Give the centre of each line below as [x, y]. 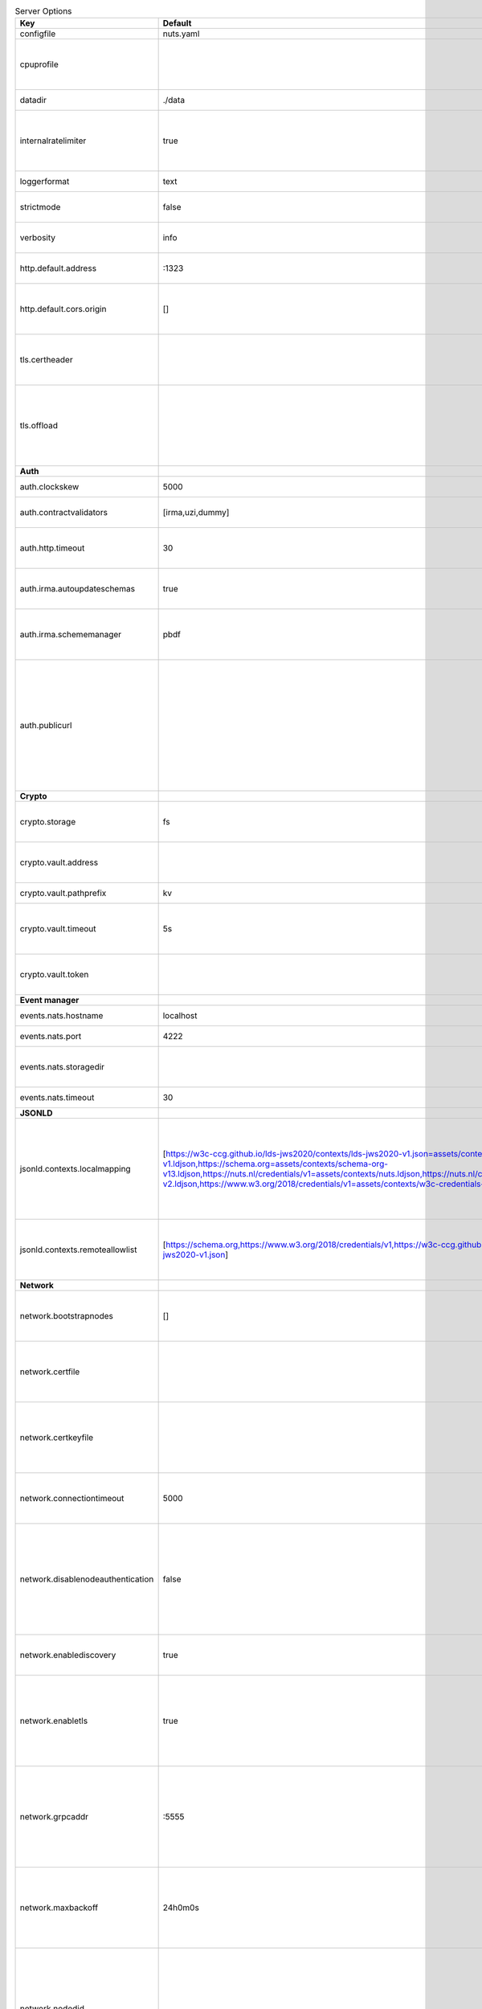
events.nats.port [51, 1037]
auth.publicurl [46, 726]
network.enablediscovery [68, 1655]
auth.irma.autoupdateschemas [78, 589]
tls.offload [39, 426]
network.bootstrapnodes [67, 1316]
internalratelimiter [53, 141]
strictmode [40, 207]
